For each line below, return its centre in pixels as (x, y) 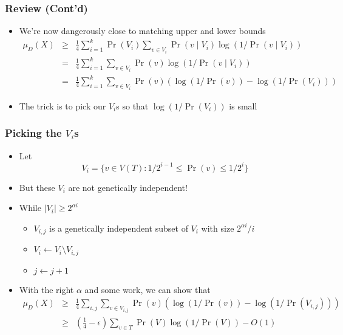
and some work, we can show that (148, 289)
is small (243, 105)
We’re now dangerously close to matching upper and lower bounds (142, 31)
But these (37, 187)
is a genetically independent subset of (119, 228)
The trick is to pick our (63, 105)
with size (218, 228)
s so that (132, 105)
